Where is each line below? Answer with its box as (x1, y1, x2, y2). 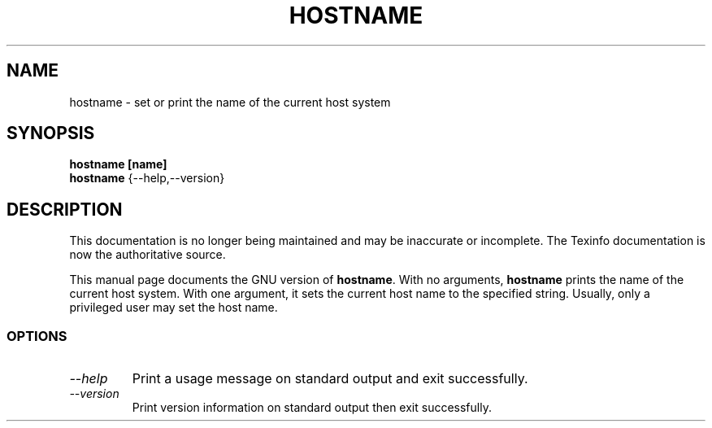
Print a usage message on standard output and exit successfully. (132, 370, 528, 387)
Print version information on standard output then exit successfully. (132, 400, 492, 415)
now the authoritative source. (69, 247, 226, 262)
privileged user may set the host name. (69, 300, 278, 315)
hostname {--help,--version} (69, 171, 225, 186)
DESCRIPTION (7, 199, 123, 220)
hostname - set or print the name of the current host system (69, 94, 391, 109)
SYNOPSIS (7, 123, 95, 144)
